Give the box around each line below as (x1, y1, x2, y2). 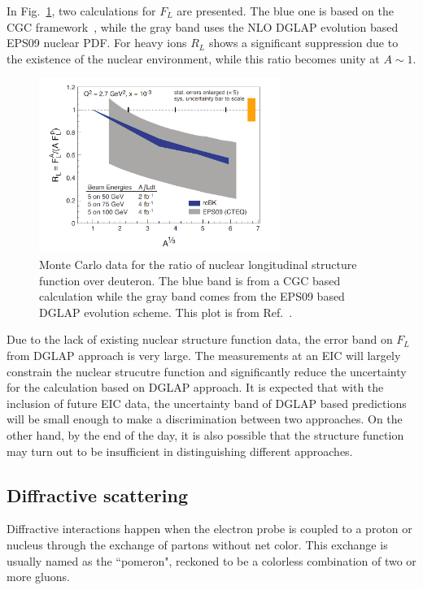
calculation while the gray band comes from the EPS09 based (39, 288, 345, 305)
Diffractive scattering (7, 482, 188, 507)
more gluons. (7, 568, 70, 585)
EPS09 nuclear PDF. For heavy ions (7, 34, 187, 51)
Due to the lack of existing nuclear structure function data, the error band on (7, 331, 393, 348)
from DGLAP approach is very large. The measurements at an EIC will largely (7, 346, 401, 363)
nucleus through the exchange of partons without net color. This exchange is (7, 536, 388, 553)
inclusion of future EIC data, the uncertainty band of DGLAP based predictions (7, 394, 407, 411)
